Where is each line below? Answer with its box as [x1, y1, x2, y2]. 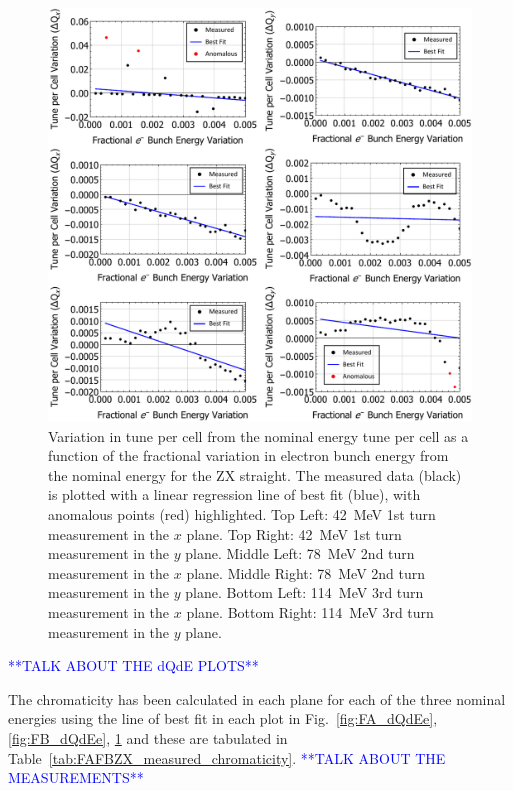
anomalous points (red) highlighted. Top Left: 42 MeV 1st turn [48, 504, 436, 525]
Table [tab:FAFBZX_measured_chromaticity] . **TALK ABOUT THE [8, 747, 446, 768]
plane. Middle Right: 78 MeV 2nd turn [186, 562, 426, 583]
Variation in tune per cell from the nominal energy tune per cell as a [48, 425, 469, 446]
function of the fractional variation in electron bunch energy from [48, 445, 449, 466]
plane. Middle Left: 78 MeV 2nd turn [185, 543, 415, 564]
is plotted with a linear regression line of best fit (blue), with [48, 484, 421, 505]
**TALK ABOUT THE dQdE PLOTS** [8, 655, 259, 676]
